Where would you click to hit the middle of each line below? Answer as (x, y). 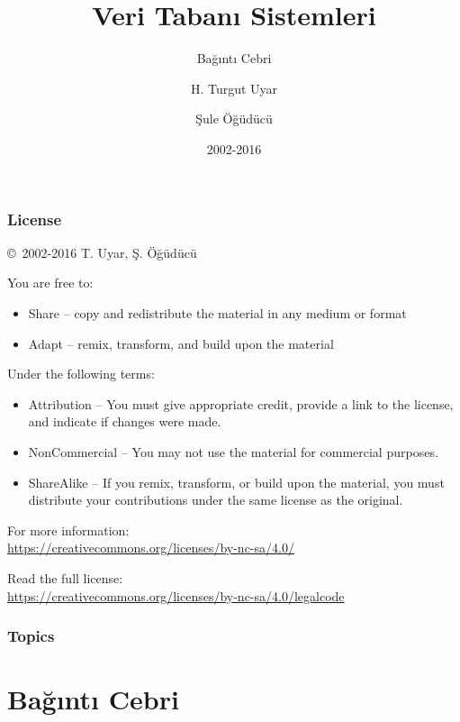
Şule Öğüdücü (234, 119)
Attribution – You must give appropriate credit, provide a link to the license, (241, 403)
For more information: (68, 530)
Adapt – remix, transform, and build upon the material (181, 343)
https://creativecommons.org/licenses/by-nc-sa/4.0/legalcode (176, 595)
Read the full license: (65, 577)
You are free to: (50, 283)
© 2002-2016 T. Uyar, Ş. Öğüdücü (102, 252)
